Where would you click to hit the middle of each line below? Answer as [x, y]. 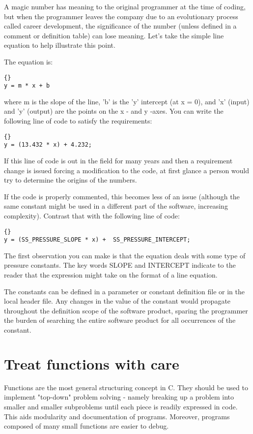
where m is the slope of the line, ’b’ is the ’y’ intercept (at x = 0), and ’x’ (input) [127, 101]
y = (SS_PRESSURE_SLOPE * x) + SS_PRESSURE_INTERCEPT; [97, 240]
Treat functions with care [92, 363]
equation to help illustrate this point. [60, 45]
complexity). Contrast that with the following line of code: [92, 215]
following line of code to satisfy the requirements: [78, 121]
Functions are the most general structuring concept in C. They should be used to [126, 387]
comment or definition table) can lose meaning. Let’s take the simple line [114, 35]
